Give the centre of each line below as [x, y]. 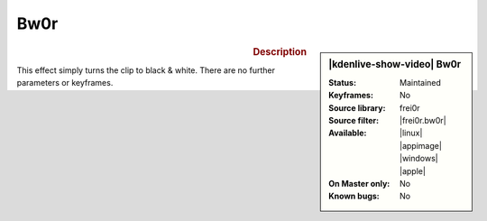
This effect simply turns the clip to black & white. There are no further [146, 70]
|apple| [413, 170]
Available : [348, 133]
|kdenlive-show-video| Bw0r [395, 64]
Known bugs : [354, 196]
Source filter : [354, 120]
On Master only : [359, 183]
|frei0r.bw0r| [423, 120]
